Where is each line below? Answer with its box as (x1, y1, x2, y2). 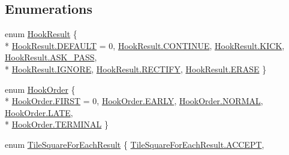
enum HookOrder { (5, 83, 76, 95)
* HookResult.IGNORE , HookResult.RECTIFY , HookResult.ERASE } (5, 62, 267, 75)
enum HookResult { (5, 28, 77, 40)
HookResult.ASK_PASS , (5, 51, 97, 63)
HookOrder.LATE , (5, 106, 73, 118)
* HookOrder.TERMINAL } (5, 118, 109, 130)
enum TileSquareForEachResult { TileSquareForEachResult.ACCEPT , (5, 138, 264, 150)
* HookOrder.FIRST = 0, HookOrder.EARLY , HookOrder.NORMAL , (5, 95, 263, 107)
